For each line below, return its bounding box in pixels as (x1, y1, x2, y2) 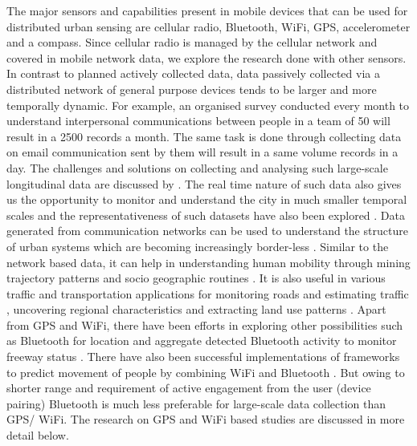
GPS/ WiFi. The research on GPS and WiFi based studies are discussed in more (6, 411, 405, 428)
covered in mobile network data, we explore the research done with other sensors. (6, 49, 407, 66)
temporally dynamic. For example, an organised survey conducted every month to (6, 96, 410, 113)
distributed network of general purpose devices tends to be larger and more (6, 80, 377, 97)
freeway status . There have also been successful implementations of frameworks (6, 348, 400, 365)
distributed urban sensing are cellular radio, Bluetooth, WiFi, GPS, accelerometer (6, 18, 411, 34)
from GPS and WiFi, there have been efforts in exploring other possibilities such (6, 316, 403, 333)
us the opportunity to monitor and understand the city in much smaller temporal (6, 191, 407, 208)
